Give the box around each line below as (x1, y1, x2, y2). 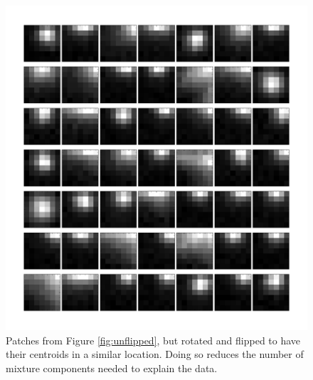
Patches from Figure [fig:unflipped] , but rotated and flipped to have (6, 332, 301, 347)
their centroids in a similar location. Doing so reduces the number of (6, 347, 304, 361)
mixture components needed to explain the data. (6, 360, 218, 375)
